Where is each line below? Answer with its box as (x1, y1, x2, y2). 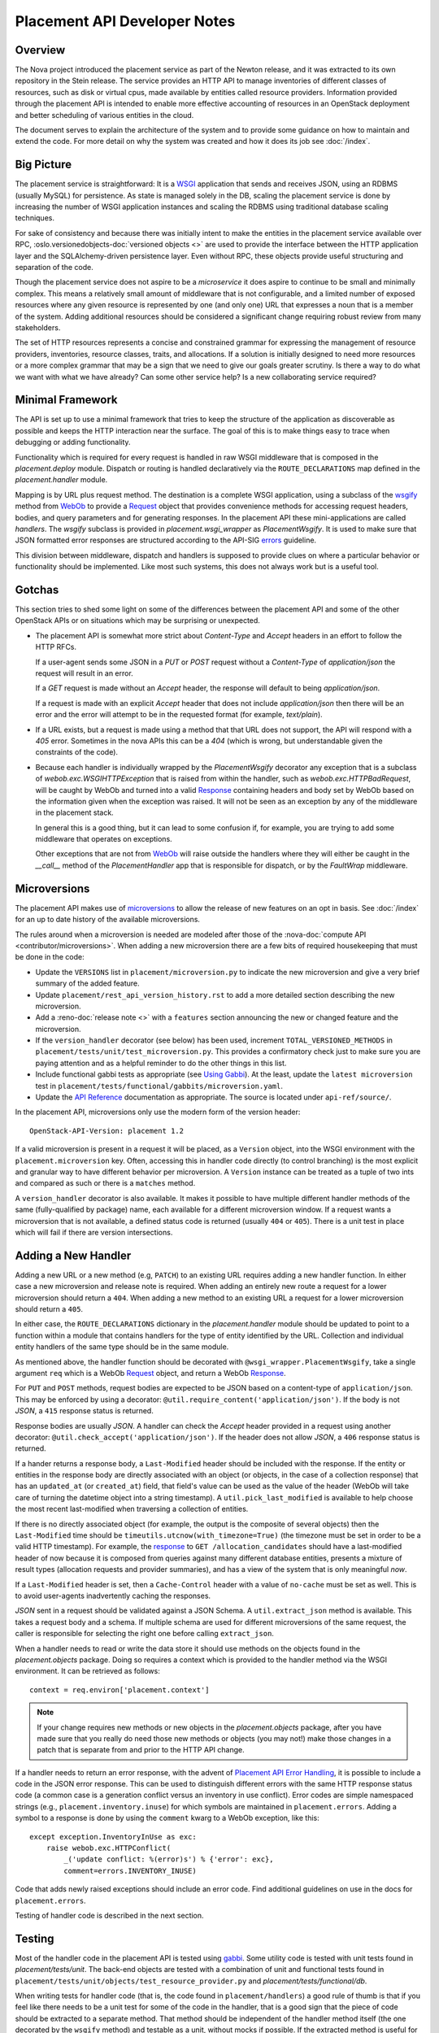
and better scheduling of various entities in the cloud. (15, 110, 194, 120)
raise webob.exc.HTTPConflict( (46, 1844, 172, 1853)
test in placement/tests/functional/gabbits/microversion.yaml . (35, 1081, 284, 1091)
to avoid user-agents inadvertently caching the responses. (15, 1591, 211, 1600)
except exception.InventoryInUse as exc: (29, 1832, 197, 1841)
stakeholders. (15, 323, 61, 333)
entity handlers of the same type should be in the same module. (15, 1342, 229, 1352)
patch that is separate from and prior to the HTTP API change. (37, 1745, 245, 1755)
